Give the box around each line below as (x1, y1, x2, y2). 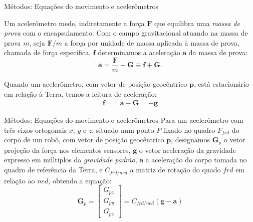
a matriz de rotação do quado (130, 164, 221, 175)
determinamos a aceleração (98, 47, 180, 58)
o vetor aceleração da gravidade (139, 144, 236, 155)
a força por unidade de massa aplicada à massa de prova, (64, 37, 239, 48)
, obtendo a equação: (48, 175, 112, 185)
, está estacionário (193, 79, 249, 89)
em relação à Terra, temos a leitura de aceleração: (4, 88, 157, 99)
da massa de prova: (188, 47, 247, 58)
